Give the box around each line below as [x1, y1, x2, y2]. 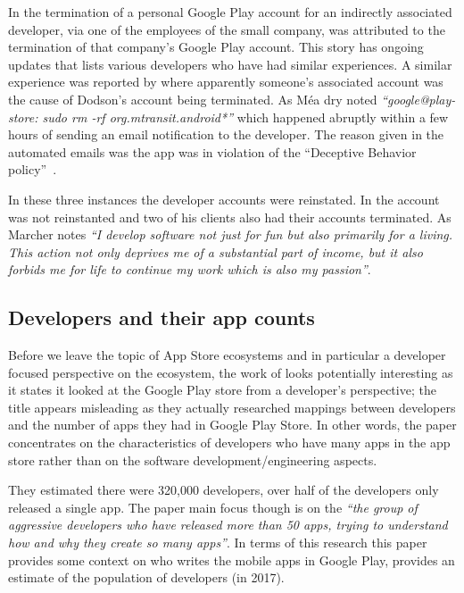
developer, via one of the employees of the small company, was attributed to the [8, 20, 445, 38]
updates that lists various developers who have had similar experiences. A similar [8, 54, 452, 73]
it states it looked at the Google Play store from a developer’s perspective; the [8, 380, 436, 399]
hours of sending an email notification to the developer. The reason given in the [8, 125, 444, 144]
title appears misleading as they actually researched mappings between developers [8, 397, 456, 416]
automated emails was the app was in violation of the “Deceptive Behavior [8, 142, 417, 161]
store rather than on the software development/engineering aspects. [8, 450, 377, 469]
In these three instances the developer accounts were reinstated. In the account [8, 189, 440, 208]
